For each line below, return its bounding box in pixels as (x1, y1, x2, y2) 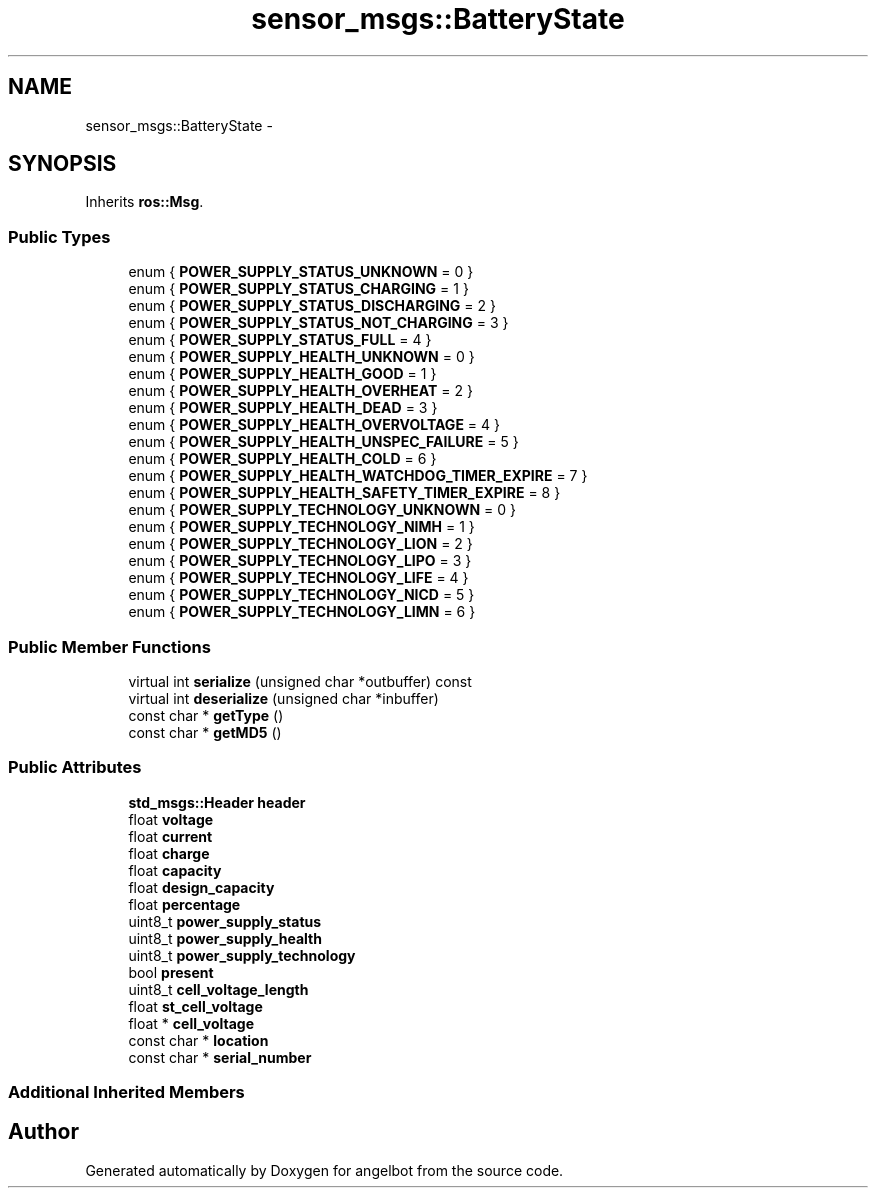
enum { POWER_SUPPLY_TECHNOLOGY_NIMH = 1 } (128, 518, 475, 536)
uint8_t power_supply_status (128, 912, 322, 930)
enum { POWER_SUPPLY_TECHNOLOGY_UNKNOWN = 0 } (128, 501, 517, 519)
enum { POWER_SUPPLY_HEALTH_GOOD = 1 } (128, 365, 437, 383)
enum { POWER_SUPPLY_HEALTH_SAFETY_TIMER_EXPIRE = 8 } (128, 484, 561, 502)
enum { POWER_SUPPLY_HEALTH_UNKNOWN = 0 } (128, 348, 475, 366)
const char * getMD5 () (128, 723, 282, 741)
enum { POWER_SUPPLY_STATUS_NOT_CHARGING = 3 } (128, 314, 509, 332)
